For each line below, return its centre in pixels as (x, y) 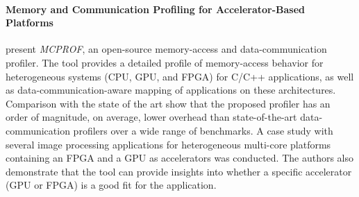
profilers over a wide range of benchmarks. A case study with (203, 130)
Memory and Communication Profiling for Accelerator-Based (156, 9)
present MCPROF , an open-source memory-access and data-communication (166, 49)
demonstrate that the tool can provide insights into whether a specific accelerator (179, 171)
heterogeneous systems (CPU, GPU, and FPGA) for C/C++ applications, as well (180, 76)
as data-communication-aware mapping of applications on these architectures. (171, 90)
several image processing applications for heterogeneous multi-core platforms (168, 144)
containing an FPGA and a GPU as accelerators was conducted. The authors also (179, 158)
